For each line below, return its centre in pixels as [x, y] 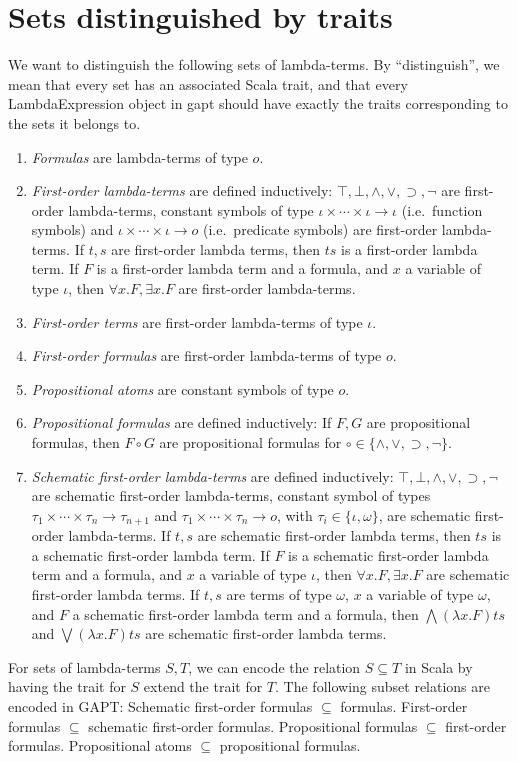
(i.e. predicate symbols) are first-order [320, 229]
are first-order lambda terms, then [216, 248]
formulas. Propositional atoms [100, 745]
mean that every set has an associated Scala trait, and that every [208, 83]
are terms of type [279, 594]
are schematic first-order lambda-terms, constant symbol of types [231, 495]
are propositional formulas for [250, 442]
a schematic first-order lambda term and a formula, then [245, 613]
